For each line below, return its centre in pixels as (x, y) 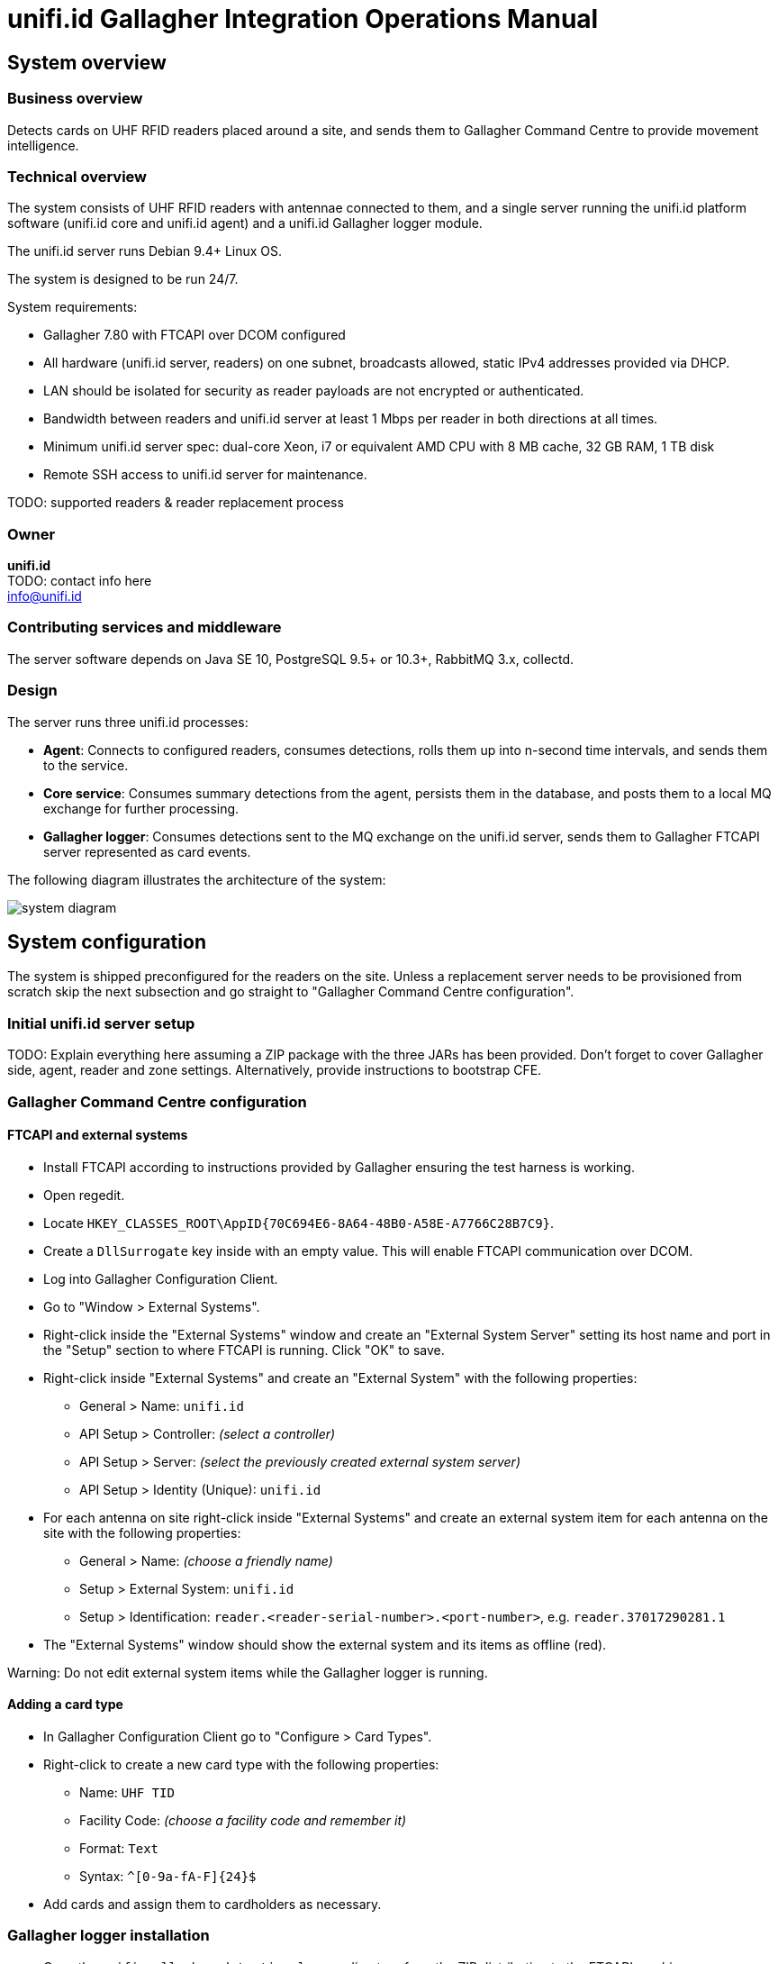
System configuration (107, 941)
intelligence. (43, 145)
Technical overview (77, 176)
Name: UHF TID (127, 1792)
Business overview (75, 99)
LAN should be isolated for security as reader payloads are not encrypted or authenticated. (314, 391)
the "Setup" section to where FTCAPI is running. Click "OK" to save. (244, 1350)
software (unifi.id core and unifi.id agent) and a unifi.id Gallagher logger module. (245, 223)
